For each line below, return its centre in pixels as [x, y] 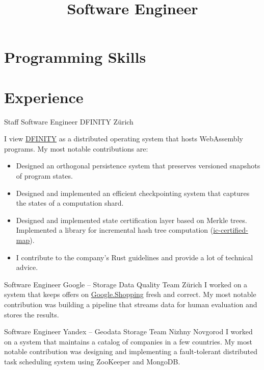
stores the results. [32, 314]
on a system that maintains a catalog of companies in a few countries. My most [128, 341]
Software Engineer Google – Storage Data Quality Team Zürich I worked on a [126, 284]
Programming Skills [75, 57]
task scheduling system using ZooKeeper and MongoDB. [92, 361]
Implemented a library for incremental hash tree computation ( [115, 230]
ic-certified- [231, 230]
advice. [27, 267]
